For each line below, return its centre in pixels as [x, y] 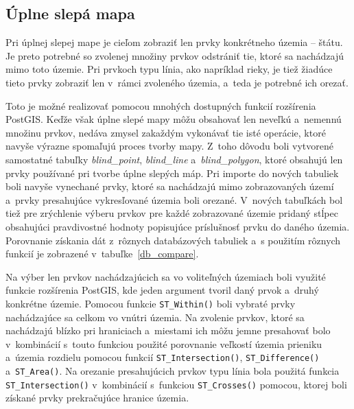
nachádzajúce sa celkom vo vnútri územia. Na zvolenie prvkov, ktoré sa [155, 317]
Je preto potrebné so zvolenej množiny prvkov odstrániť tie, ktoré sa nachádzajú [175, 55]
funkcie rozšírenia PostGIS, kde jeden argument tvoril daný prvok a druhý [162, 290]
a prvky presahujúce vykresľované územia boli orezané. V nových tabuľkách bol [174, 199]
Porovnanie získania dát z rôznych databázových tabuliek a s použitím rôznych [173, 240]
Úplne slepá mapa [70, 13]
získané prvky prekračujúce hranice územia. [97, 398]
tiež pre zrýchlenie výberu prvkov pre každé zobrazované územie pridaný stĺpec [172, 213]
